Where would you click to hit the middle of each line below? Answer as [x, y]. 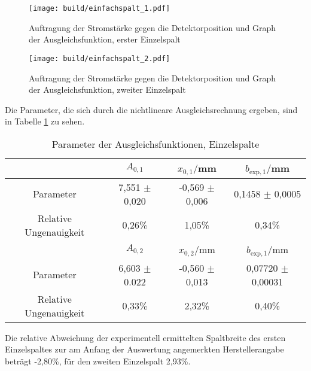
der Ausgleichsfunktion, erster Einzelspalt [105, 39]
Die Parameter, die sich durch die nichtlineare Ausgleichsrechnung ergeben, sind [151, 109]
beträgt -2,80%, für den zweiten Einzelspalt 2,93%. [98, 361]
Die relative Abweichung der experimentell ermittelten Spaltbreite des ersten [145, 337]
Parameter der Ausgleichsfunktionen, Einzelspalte [155, 144]
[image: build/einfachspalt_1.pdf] [100, 8]
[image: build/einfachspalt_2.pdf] [100, 58]
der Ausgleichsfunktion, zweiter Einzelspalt [107, 89]
